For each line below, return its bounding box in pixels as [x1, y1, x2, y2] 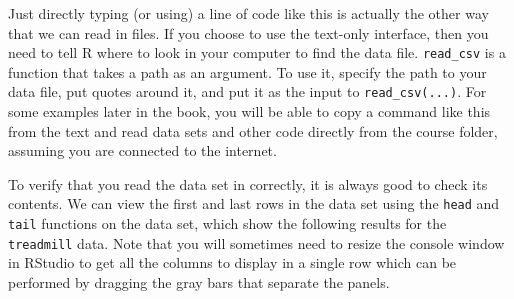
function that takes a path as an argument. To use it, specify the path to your [8, 61, 487, 82]
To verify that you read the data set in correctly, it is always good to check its [8, 173, 488, 194]
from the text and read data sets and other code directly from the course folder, [8, 120, 498, 141]
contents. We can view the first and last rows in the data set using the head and [8, 193, 500, 214]
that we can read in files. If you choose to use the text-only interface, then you [8, 22, 489, 43]
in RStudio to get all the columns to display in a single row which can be [8, 252, 457, 273]
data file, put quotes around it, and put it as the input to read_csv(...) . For [8, 81, 487, 102]
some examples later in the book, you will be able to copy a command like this [8, 101, 491, 122]
